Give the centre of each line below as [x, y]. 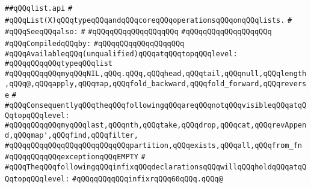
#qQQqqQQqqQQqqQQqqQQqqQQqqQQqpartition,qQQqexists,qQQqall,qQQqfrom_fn [153, 145]
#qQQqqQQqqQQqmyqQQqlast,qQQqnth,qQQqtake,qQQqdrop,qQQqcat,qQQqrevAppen [156, 125]
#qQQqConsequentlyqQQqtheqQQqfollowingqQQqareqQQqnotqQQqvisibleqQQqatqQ [156, 105]
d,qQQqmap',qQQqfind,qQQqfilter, [72, 135]
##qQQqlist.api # [39, 8]
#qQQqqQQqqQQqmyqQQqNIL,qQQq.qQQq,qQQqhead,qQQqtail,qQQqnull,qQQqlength [156, 73]
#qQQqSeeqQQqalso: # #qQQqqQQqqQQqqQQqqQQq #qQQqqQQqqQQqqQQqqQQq [138, 32]
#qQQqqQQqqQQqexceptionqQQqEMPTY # [75, 157]
